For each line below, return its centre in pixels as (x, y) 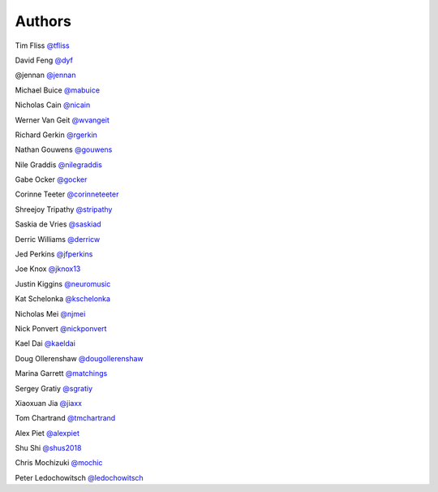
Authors (43, 21)
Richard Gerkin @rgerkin (56, 135)
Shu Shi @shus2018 (48, 448)
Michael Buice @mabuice (58, 90)
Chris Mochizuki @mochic (59, 463)
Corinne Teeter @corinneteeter (67, 194)
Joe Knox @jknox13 (48, 269)
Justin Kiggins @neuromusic (63, 283)
